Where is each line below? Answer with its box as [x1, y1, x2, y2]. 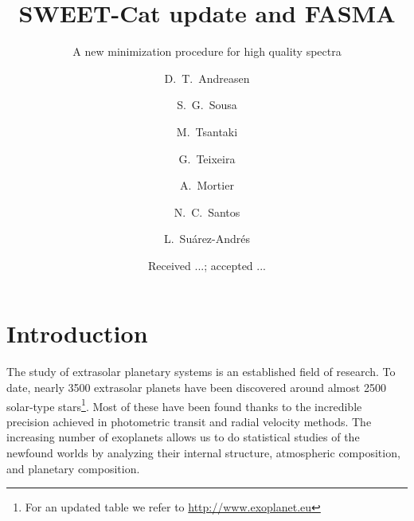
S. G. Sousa [177, 96, 237, 113]
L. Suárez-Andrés [163, 230, 251, 247]
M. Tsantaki [176, 123, 238, 139]
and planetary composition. [6, 460, 140, 476]
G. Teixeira [178, 150, 236, 166]
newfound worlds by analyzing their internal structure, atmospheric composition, [6, 445, 400, 461]
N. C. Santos [174, 203, 240, 220]
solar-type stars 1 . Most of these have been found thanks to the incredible [6, 395, 362, 414]
